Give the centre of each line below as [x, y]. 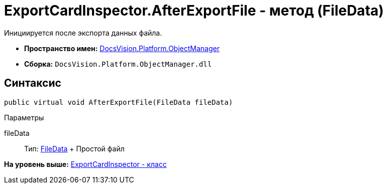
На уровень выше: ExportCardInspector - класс [85, 164]
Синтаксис [33, 83]
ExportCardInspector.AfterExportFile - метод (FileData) [194, 11]
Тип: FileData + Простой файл [74, 148]
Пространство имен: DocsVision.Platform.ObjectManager [122, 48]
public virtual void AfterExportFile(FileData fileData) [119, 102]
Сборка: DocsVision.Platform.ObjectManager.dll [118, 64]
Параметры [24, 117]
